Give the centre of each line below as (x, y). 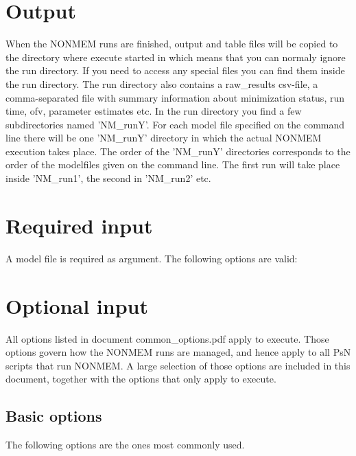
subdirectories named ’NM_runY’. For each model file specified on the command (175, 124)
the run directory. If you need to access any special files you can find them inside (175, 70)
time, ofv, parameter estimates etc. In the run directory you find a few (154, 111)
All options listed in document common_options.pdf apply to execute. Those (167, 338)
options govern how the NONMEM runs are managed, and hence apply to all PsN (178, 352)
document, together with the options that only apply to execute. (141, 379)
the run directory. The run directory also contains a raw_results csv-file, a (162, 83)
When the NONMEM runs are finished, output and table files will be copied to (172, 44)
